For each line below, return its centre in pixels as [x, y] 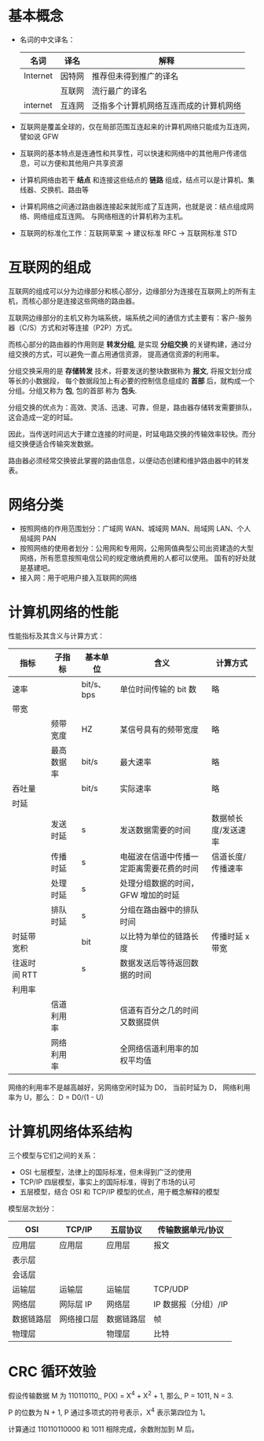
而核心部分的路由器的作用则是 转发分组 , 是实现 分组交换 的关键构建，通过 [126, 344]
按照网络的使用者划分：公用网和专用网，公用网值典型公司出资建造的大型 [136, 548]
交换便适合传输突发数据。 [56, 444]
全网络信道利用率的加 [159, 1049]
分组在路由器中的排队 [159, 909]
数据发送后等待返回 [155, 963]
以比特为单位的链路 [155, 936]
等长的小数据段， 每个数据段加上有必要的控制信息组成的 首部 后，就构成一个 [132, 381]
